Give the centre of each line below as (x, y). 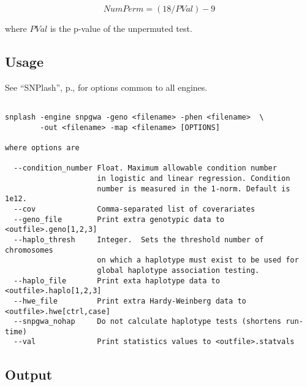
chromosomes (29, 250)
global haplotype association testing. (178, 270)
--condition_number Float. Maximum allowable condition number (145, 168)
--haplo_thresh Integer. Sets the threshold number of (139, 239)
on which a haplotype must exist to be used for (198, 260)
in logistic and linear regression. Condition (194, 178)
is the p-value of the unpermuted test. (121, 28)
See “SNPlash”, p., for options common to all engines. (106, 87)
